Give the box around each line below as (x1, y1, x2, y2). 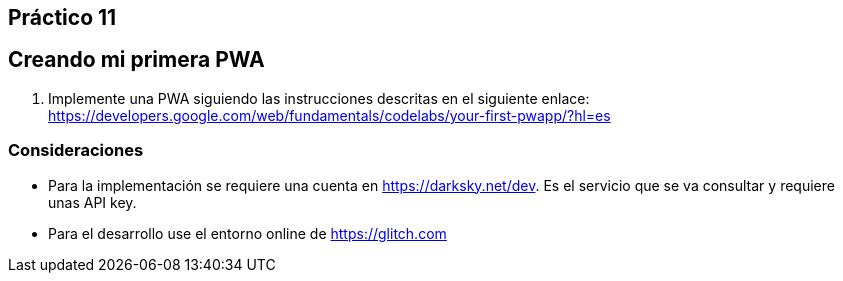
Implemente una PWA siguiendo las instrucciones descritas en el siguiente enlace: (48, 89, 590, 107)
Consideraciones (8, 140, 144, 161)
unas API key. (48, 193, 137, 211)
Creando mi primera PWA (8, 47, 265, 73)
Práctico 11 (8, 5, 117, 30)
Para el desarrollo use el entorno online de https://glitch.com (48, 224, 447, 242)
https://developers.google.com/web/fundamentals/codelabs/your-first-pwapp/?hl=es (48, 106, 611, 124)
